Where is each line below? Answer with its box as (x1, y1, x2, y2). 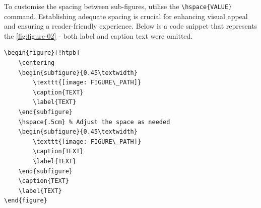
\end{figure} (4, 197, 47, 204)
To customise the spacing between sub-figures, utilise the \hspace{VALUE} (4, 1, 232, 11)
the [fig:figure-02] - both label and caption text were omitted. (4, 30, 193, 41)
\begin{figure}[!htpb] (4, 49, 80, 57)
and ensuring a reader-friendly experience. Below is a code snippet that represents (4, 21, 257, 31)
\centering (18, 59, 55, 67)
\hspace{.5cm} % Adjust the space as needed (18, 118, 170, 126)
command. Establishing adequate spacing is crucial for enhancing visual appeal (4, 11, 248, 21)
